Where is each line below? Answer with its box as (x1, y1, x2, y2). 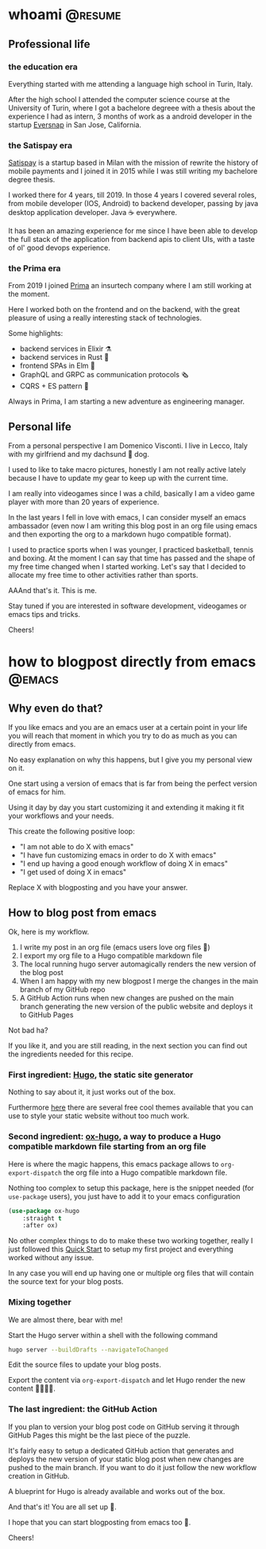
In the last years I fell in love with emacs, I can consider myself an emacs (8, 513, 246, 522)
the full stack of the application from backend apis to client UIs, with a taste (8, 235, 256, 244)
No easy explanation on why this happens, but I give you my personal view (8, 755, 253, 765)
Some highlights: (8, 329, 64, 338)
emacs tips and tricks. (8, 610, 81, 619)
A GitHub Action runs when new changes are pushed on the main (19, 993, 234, 1003)
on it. (8, 763, 25, 773)
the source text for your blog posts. (8, 1277, 124, 1286)
